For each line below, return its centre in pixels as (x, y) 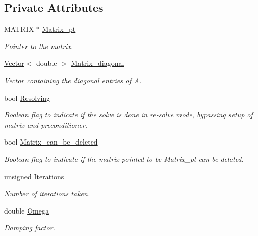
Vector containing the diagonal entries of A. (73, 80)
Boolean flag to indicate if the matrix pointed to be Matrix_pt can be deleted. (124, 159)
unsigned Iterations (34, 176)
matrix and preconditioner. (46, 124)
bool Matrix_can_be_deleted (51, 142)
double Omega (27, 210)
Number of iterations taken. (47, 193)
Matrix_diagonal (98, 63)
